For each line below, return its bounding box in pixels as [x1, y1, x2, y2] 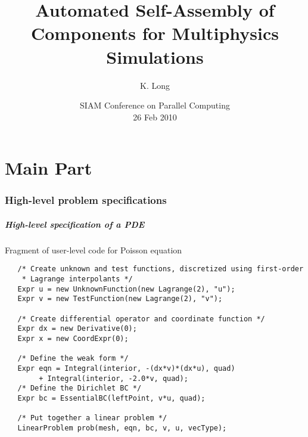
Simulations [106, 44, 204, 69]
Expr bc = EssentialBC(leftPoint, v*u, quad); [17, 394, 206, 402]
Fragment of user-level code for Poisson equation [5, 243, 182, 256]
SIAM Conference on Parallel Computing [80, 99, 230, 111]
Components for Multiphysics [31, 21, 279, 45]
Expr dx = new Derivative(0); [17, 324, 137, 333]
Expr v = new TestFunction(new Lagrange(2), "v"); [17, 295, 223, 303]
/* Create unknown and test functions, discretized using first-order [17, 265, 304, 274]
